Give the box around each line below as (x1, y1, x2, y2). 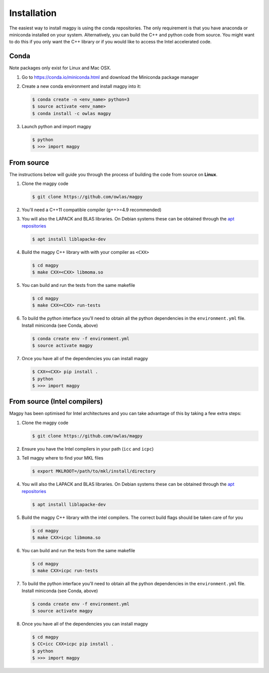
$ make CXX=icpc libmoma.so (32, 534, 101, 540)
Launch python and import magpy (21, 123, 92, 129)
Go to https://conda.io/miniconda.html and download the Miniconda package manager (21, 74, 199, 80)
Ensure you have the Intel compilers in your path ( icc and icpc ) (21, 446, 154, 451)
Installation (9, 7, 57, 18)
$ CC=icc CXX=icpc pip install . (32, 641, 114, 647)
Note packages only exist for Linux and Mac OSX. (9, 65, 112, 71)
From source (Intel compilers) (9, 397, 103, 406)
